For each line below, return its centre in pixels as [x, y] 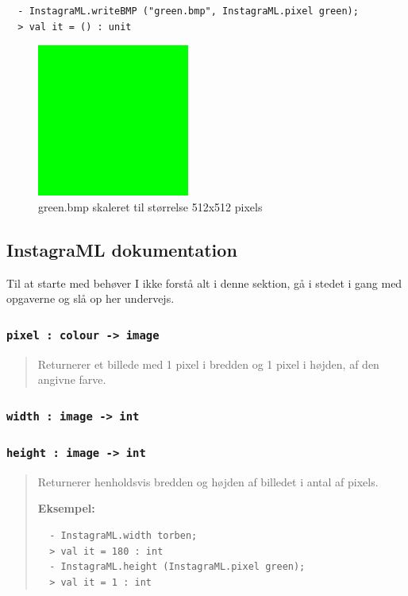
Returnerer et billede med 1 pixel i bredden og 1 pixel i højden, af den [208, 364]
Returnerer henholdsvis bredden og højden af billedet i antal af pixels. [208, 481]
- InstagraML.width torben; [123, 536]
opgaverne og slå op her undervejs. [90, 298]
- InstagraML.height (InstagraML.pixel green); [177, 567]
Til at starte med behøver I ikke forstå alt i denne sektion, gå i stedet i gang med [204, 283]
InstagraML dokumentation [122, 249]
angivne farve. [72, 379]
